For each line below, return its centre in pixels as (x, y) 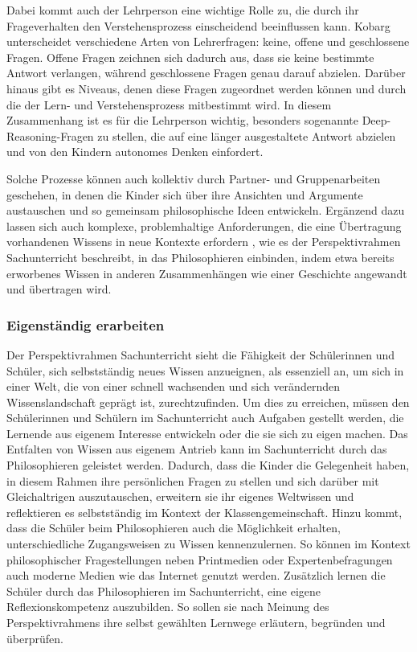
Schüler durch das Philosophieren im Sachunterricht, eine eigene (164, 590)
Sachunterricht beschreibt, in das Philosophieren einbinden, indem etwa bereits (200, 257)
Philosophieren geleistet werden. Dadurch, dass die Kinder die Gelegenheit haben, (208, 465)
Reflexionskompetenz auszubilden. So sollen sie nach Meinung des (168, 607)
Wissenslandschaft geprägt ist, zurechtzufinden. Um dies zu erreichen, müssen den (208, 402)
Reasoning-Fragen (50, 135)
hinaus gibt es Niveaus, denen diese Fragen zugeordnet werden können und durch (206, 88)
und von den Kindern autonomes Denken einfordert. (135, 152)
